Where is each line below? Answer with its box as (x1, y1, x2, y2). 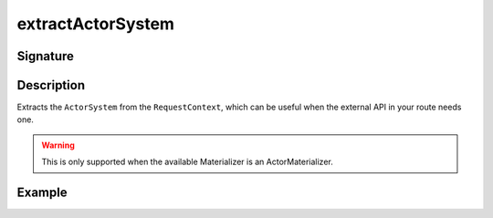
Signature (16, 48, 75, 64)
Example (16, 185, 68, 201)
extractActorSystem (16, 14, 175, 34)
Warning (41, 140, 75, 151)
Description (16, 78, 86, 93)
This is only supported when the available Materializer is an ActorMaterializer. (41, 156, 333, 168)
